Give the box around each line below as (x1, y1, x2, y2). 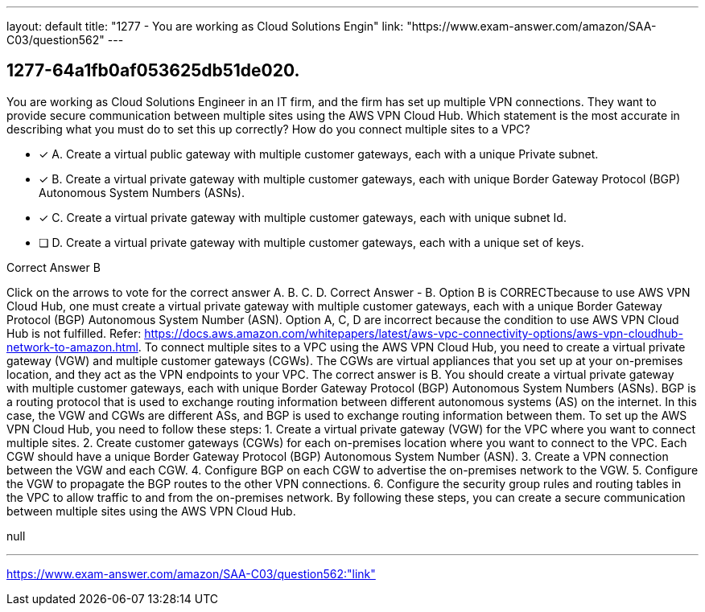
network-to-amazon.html (6, 339, 138, 354)
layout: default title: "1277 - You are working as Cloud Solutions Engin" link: (6, 19, 404, 33)
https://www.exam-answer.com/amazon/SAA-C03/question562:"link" (6, 566, 376, 581)
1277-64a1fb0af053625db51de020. (6, 60, 300, 81)
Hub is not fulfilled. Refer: (6, 326, 142, 340)
